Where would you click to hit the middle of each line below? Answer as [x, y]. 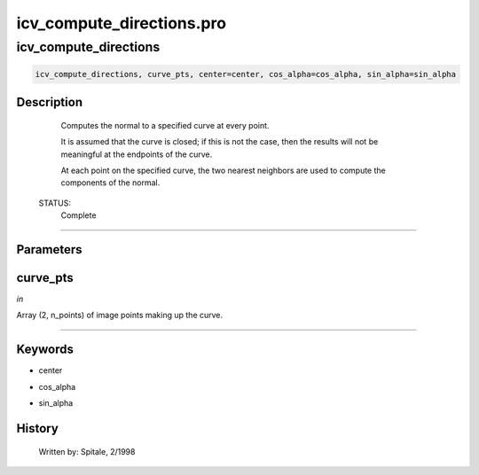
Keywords [45, 350]
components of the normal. [110, 183]
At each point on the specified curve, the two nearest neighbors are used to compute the [223, 170]
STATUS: [55, 203]
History [38, 428]
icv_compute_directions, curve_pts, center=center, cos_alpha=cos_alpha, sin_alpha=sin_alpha [246, 74]
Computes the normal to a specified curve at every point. [165, 125]
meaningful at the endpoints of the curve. [137, 154]
